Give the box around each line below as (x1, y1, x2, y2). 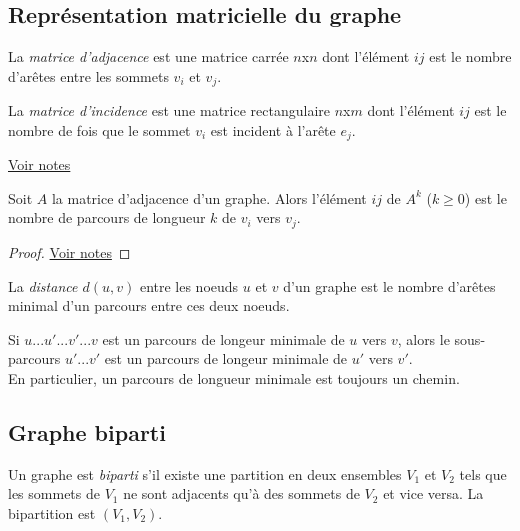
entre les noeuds (139, 275, 239, 296)
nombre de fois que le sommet (8, 119, 191, 140)
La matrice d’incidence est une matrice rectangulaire (8, 100, 330, 121)
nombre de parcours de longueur (8, 207, 206, 228)
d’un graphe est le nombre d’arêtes (283, 275, 496, 296)
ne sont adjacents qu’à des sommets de (123, 483, 360, 504)
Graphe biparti (8, 416, 166, 447)
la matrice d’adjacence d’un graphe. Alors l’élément (51, 187, 367, 208)
